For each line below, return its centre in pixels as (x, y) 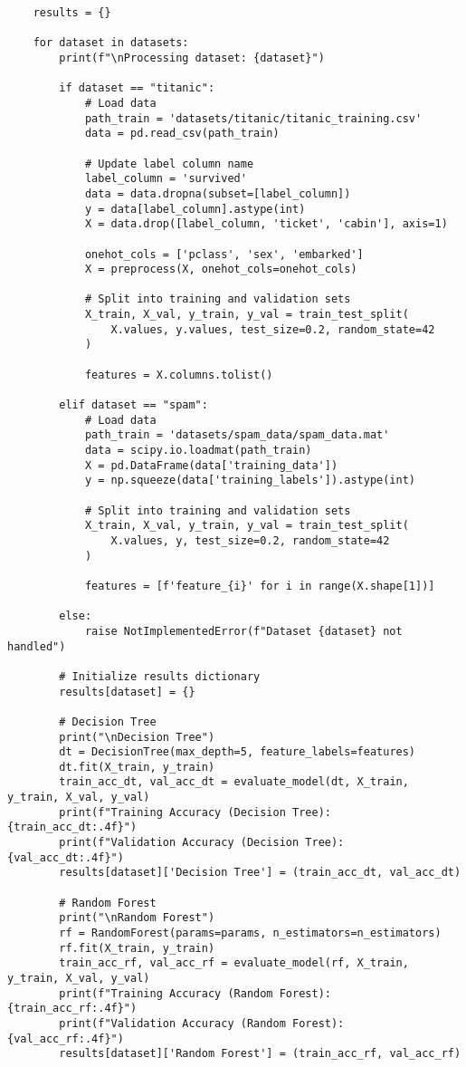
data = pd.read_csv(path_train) (182, 134)
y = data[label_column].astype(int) (195, 209)
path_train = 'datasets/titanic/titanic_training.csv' (253, 118)
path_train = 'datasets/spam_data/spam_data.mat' (237, 435)
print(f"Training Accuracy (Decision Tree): (195, 812)
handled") (37, 646)
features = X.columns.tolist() (179, 375)
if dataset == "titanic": (137, 88)
